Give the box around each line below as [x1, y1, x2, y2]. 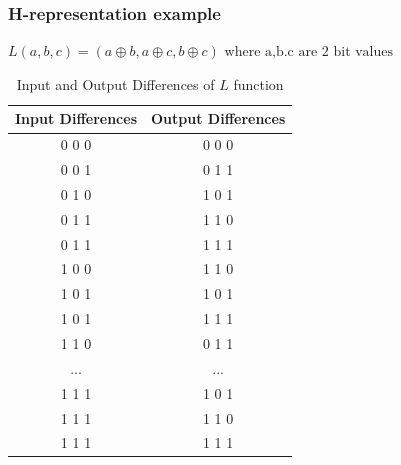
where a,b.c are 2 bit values [224, 45, 394, 60]
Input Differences [15, 108, 137, 129]
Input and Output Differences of [16, 73, 215, 94]
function [233, 73, 284, 94]
